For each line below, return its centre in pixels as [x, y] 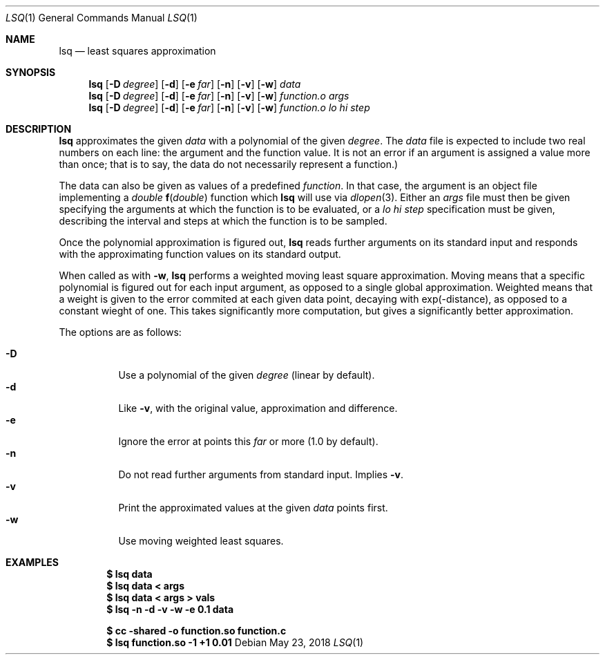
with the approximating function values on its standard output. [200, 254]
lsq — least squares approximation [137, 51]
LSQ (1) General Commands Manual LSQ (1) [102, 18]
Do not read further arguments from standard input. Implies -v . [261, 474]
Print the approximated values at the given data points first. [253, 508]
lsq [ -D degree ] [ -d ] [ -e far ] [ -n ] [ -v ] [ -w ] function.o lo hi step [229, 107]
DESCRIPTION [39, 129]
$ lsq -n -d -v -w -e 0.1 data [170, 609]
